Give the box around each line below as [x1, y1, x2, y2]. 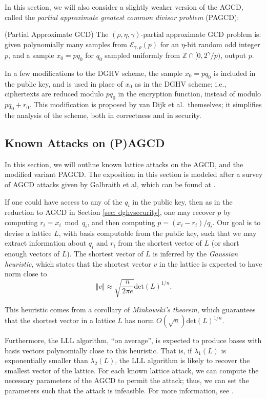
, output [220, 50, 246, 61]
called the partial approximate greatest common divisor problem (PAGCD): [5, 11, 239, 22]
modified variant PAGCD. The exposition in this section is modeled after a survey [5, 169, 263, 179]
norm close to [5, 268, 47, 279]
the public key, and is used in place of [5, 78, 123, 89]
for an [160, 38, 179, 49]
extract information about [5, 237, 87, 248]
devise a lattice [5, 227, 52, 238]
